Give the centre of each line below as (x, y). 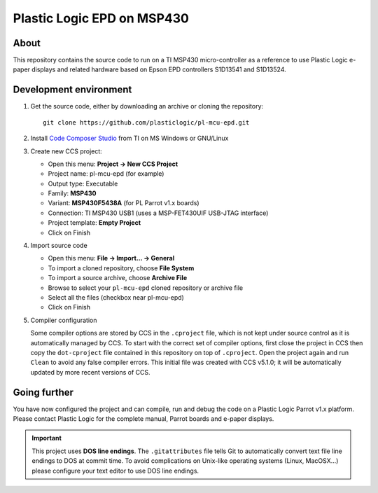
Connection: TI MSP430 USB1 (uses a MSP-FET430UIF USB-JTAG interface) (158, 213)
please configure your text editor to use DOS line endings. (115, 471)
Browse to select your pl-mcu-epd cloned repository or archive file (146, 288)
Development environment (72, 90)
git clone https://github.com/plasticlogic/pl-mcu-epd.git (146, 122)
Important (47, 438)
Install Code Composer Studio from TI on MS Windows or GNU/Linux (129, 138)
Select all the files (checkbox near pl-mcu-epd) (116, 297)
